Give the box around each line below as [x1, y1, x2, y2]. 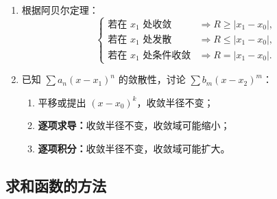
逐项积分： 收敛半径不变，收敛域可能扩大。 [38, 141, 230, 155]
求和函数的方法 [5, 174, 106, 196]
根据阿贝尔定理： [21, 3, 99, 16]
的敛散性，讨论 [118, 72, 186, 86]
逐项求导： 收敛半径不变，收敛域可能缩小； [38, 118, 230, 132]
